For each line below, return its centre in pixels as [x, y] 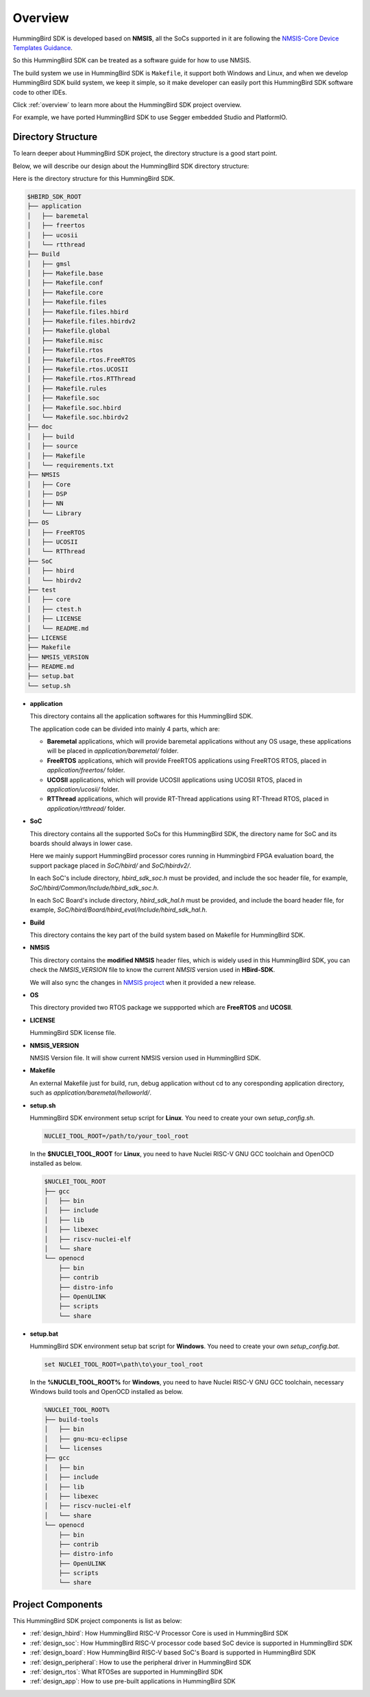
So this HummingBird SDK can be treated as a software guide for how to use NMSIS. [132, 60]
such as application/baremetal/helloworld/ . [91, 1092]
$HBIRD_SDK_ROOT [54, 196]
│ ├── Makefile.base [65, 273]
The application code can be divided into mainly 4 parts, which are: [125, 729]
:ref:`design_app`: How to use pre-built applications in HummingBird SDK [133, 1681]
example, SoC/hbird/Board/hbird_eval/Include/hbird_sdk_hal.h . [119, 910]
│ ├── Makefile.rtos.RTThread [82, 379]
